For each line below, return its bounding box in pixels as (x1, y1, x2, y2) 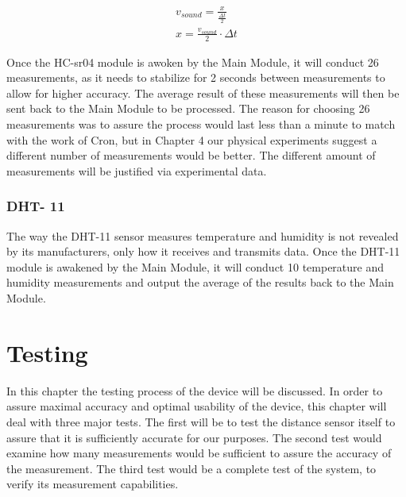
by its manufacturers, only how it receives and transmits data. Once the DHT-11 (6, 243, 400, 260)
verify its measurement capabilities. (6, 476, 179, 492)
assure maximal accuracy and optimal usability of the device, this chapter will (6, 398, 387, 414)
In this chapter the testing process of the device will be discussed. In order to (6, 382, 383, 399)
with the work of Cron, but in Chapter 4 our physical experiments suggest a (6, 131, 377, 148)
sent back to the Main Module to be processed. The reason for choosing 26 (6, 100, 370, 117)
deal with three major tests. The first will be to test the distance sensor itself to (6, 413, 396, 430)
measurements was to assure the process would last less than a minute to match (6, 116, 396, 133)
